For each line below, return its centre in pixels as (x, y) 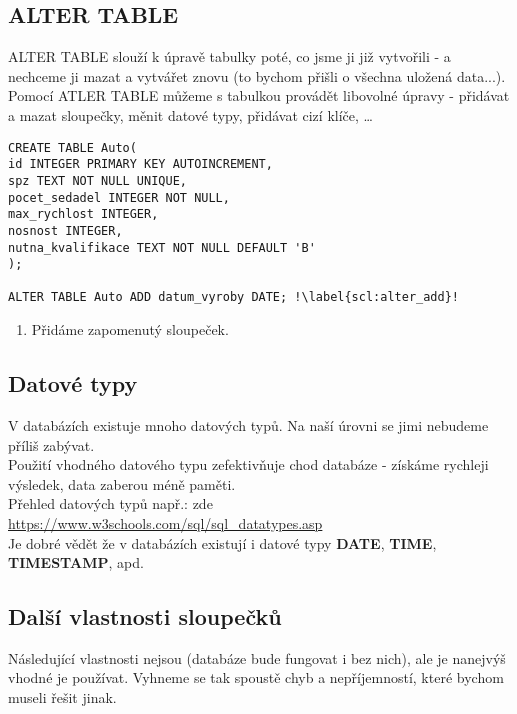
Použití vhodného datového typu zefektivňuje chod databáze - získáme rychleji (248, 464)
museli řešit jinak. (62, 697)
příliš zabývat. (51, 444)
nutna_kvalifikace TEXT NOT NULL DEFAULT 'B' (162, 247)
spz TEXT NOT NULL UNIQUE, (97, 180)
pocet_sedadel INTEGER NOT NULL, (119, 197)
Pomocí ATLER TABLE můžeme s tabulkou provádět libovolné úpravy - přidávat (259, 95)
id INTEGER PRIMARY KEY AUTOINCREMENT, (140, 164)
